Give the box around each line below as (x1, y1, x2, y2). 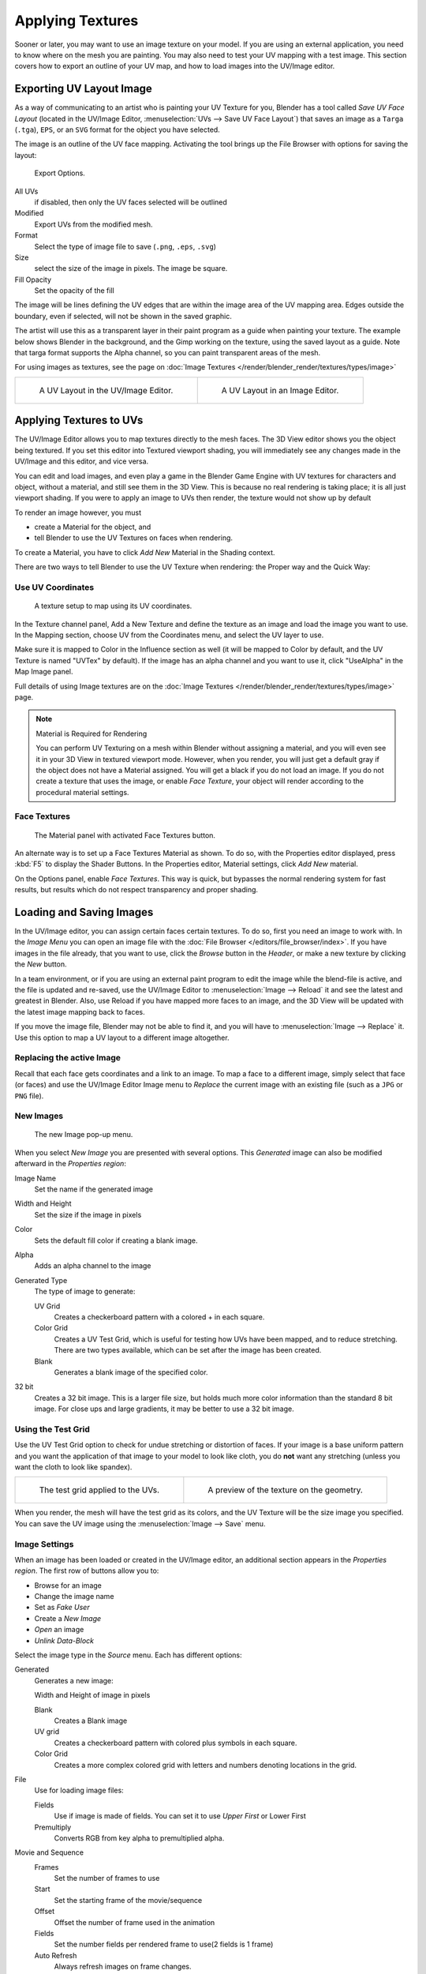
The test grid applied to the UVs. (39, 1484, 160, 1496)
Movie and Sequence (14, 1848, 84, 1857)
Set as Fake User (34, 1603, 90, 1612)
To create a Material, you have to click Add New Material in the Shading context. (14, 547, 275, 557)
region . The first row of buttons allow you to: (14, 1566, 159, 1575)
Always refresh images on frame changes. (54, 1962, 192, 1972)
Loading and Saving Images (14, 906, 154, 919)
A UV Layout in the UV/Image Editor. (39, 385, 174, 396)
